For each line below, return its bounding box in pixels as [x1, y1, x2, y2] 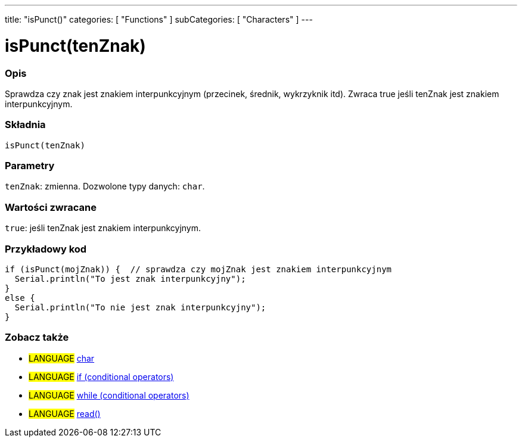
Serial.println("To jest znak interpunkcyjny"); [14, 273, 246, 284]
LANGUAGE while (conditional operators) [29, 390, 189, 400]
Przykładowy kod [5, 242, 87, 255]
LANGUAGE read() [29, 408, 101, 419]
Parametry [5, 160, 55, 172]
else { [5, 292, 35, 303]
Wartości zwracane [5, 201, 97, 213]
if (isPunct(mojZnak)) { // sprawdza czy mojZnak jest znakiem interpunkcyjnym [5, 264, 392, 274]
